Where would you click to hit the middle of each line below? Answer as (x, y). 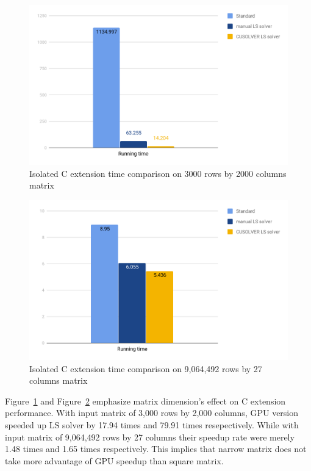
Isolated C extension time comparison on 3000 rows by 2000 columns (158, 173)
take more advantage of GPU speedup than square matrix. (114, 460)
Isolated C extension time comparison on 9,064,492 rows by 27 (146, 368)
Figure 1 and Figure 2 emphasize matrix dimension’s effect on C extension (145, 401)
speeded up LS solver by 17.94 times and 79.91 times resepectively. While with (152, 424)
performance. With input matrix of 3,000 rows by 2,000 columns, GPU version (152, 413)
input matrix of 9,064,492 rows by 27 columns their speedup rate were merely (150, 437)
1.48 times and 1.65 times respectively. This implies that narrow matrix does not (156, 449)
